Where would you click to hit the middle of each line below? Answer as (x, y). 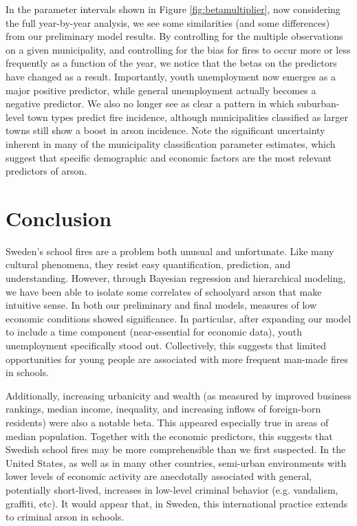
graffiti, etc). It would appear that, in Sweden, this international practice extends (177, 503)
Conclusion (59, 218)
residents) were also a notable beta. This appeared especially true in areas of (167, 422)
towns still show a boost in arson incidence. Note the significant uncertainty (165, 130)
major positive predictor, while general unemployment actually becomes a (161, 90)
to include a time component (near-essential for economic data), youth (154, 332)
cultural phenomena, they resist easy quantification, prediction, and (148, 264)
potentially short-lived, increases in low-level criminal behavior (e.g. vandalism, (172, 489)
